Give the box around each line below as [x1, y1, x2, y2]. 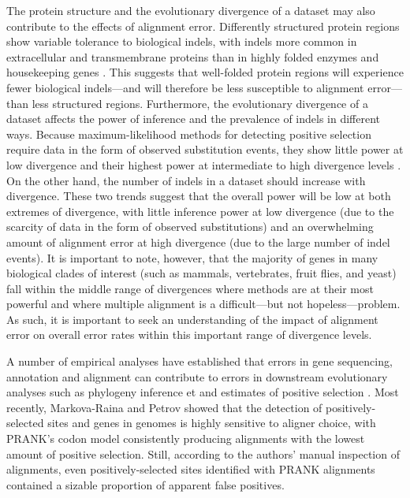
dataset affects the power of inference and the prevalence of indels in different [6, 110, 381, 127]
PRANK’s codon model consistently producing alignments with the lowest [6, 430, 365, 447]
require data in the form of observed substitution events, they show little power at [6, 141, 404, 158]
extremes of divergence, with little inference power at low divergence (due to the [6, 203, 394, 219]
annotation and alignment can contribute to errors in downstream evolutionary [6, 368, 388, 385]
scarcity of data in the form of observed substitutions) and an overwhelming [6, 218, 374, 235]
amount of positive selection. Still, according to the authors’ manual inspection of [6, 445, 400, 462]
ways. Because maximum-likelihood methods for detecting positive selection [6, 125, 371, 142]
